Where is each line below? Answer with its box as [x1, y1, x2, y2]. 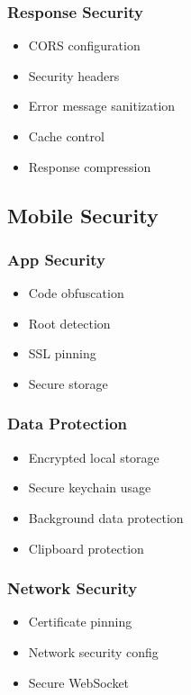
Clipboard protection [28, 538, 144, 557]
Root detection [28, 313, 111, 332]
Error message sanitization [28, 96, 176, 115]
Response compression [28, 157, 151, 176]
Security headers [28, 66, 120, 85]
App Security [7, 248, 105, 270]
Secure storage [28, 374, 108, 393]
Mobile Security [7, 201, 159, 229]
